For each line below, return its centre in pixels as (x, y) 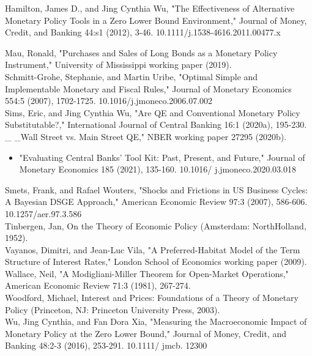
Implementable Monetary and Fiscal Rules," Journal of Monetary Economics (148, 88)
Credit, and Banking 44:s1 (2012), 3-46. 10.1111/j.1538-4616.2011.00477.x (143, 32)
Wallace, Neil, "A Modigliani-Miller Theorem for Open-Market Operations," (147, 273)
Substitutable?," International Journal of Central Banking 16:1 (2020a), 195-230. (156, 124)
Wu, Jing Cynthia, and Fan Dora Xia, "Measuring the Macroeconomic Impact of (156, 321)
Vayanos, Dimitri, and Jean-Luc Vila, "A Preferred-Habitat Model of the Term (153, 249)
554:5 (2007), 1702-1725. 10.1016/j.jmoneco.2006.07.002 (109, 101)
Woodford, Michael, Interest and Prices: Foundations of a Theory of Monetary (152, 298)
